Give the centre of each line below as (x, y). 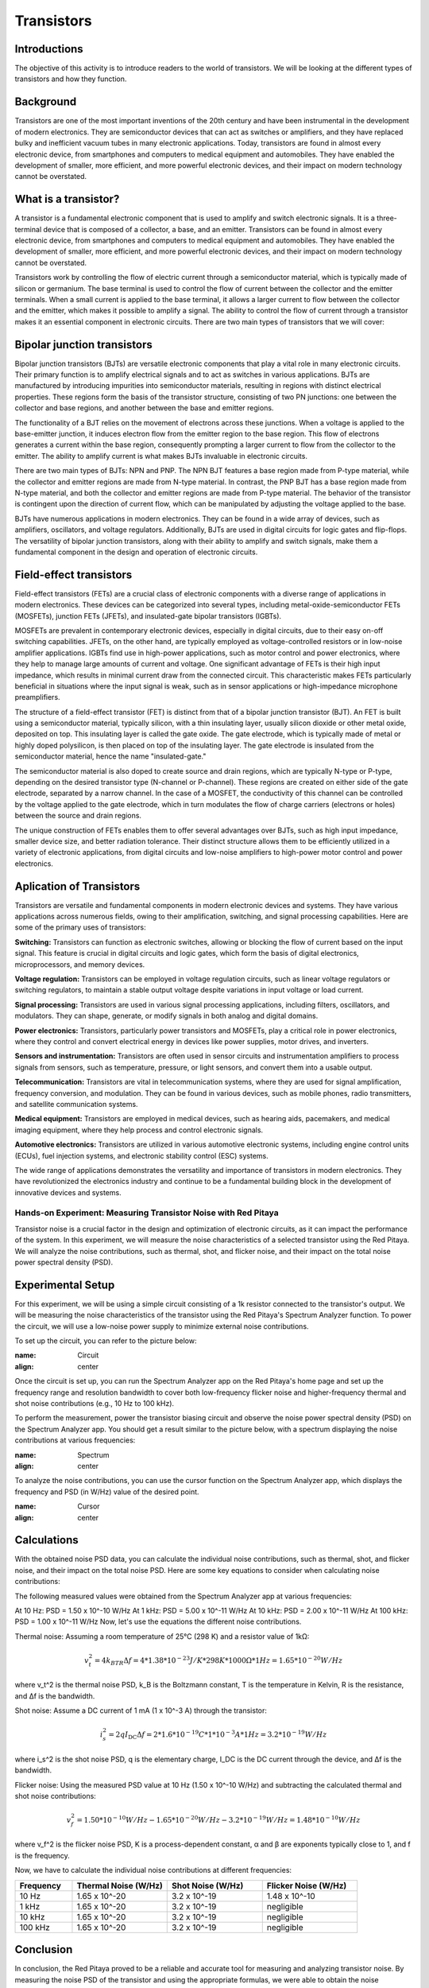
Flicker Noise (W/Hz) (307, 1885)
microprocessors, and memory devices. (80, 964)
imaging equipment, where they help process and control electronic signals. (139, 1130)
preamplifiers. (37, 697)
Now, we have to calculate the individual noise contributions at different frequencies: (153, 1870)
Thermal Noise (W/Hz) (120, 1885)
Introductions (49, 49)
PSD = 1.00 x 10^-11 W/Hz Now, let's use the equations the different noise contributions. (158, 1621)
